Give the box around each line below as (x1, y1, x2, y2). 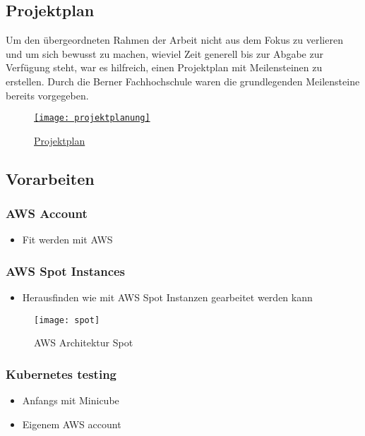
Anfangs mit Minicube (22, 393, 119, 408)
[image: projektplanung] (34, 113, 150, 123)
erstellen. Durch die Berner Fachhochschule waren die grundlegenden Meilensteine (6, 73, 360, 88)
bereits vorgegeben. (6, 87, 89, 102)
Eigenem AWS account (22, 416, 121, 431)
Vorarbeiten (6, 167, 95, 189)
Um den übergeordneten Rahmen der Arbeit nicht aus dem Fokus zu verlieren (6, 32, 343, 47)
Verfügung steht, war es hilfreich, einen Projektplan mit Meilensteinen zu (6, 60, 323, 75)
